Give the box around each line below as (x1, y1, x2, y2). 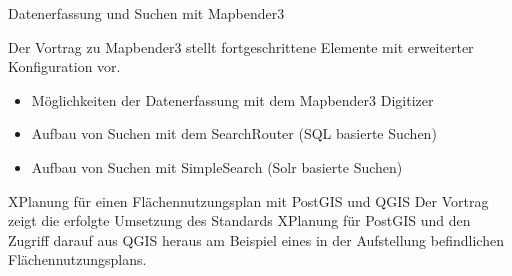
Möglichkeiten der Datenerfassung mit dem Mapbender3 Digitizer (31, 89, 434, 110)
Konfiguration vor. (8, 56, 121, 77)
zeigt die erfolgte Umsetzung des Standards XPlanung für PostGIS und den (8, 210, 471, 231)
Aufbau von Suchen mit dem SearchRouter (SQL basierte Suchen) (31, 123, 437, 144)
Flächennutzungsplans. (8, 249, 147, 270)
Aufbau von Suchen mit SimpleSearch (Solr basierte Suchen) (31, 156, 403, 177)
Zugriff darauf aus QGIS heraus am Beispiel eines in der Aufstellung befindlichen (8, 229, 504, 250)
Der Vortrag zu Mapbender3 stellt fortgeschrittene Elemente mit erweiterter (8, 36, 474, 57)
